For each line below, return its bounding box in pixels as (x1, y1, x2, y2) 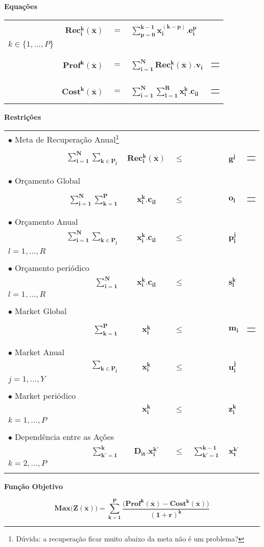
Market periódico (15, 390, 76, 402)
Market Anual (15, 346, 64, 358)
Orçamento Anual (15, 216, 78, 228)
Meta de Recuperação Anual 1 (15, 131, 119, 146)
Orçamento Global (15, 175, 80, 187)
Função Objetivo (4, 481, 63, 491)
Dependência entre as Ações (15, 430, 114, 442)
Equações (4, 1, 38, 11)
